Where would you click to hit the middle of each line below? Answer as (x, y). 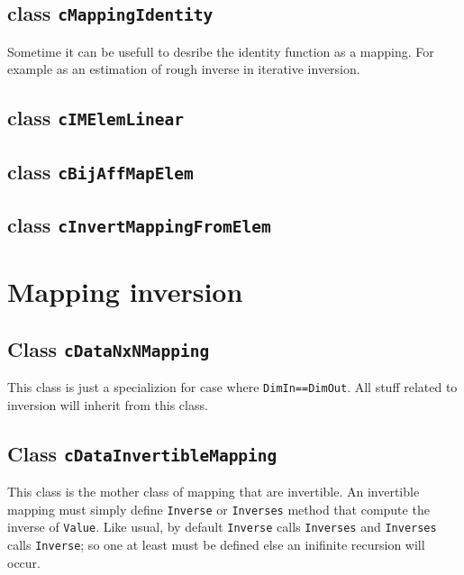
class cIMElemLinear (96, 118)
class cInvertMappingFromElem (139, 225)
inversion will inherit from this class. (108, 404)
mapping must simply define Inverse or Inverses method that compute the (218, 509)
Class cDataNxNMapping (109, 348)
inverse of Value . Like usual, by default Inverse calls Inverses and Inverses (222, 527)
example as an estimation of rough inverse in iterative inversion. (184, 69)
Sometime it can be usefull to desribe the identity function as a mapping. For (221, 51)
